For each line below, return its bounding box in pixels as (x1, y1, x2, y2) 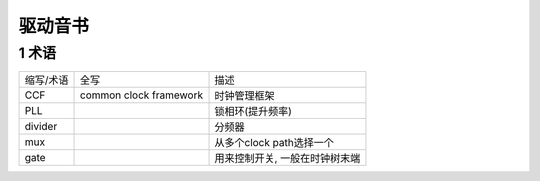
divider (24, 120, 58, 134)
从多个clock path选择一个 (214, 136, 334, 150)
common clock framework (79, 88, 204, 102)
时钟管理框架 (214, 89, 275, 103)
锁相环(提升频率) (214, 105, 292, 119)
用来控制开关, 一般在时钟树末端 (214, 151, 361, 165)
